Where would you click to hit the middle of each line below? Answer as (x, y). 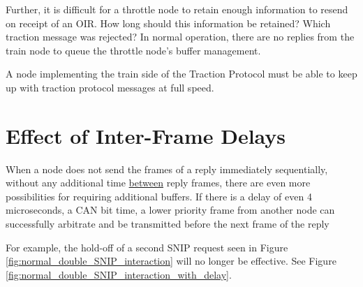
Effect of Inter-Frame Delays (146, 135)
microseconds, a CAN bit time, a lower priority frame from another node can (170, 210)
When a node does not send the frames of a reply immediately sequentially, (167, 169)
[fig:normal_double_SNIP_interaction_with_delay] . (119, 274)
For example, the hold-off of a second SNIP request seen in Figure (147, 247)
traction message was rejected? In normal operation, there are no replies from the (180, 37)
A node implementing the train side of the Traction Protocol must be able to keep (181, 74)
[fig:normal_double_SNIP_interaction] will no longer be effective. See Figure (171, 261)
